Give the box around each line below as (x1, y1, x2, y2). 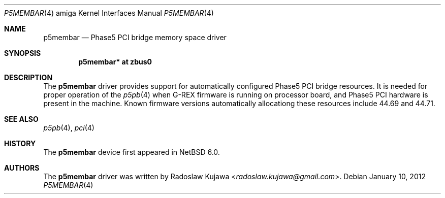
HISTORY (4, 139, 36, 148)
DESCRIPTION (4, 73, 53, 82)
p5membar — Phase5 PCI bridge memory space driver (43, 33, 227, 42)
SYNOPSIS (4, 49, 41, 57)
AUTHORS (4, 163, 40, 172)
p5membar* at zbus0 (78, 57, 152, 66)
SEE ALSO (4, 115, 39, 123)
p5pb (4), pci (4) (43, 123, 94, 132)
